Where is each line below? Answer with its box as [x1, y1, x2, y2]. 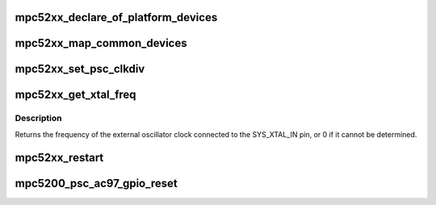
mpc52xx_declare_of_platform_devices [15, 10, 218, 24]
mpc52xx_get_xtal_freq [15, 88, 136, 102]
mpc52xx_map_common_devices [15, 36, 187, 50]
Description [15, 113, 62, 124]
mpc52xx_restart [15, 150, 104, 165]
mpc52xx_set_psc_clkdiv [15, 62, 145, 76]
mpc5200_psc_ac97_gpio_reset [15, 176, 178, 190]
